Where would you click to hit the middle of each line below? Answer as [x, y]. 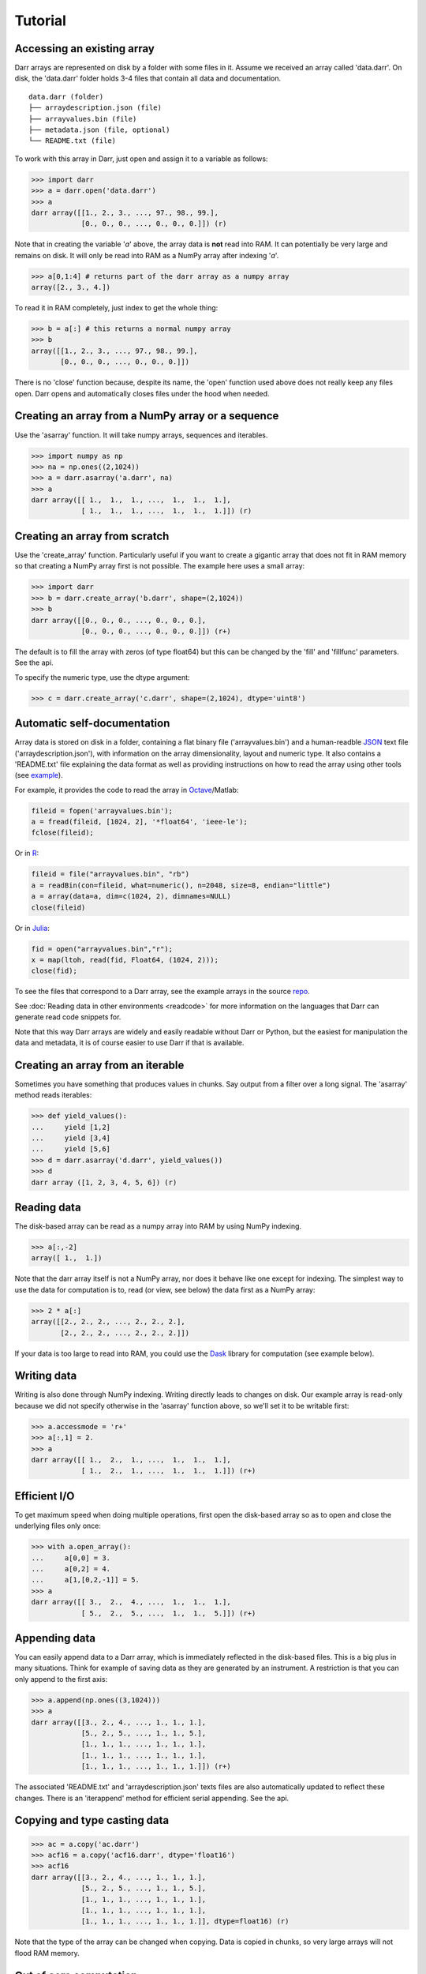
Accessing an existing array [85, 49]
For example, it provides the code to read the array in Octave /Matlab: [127, 790]
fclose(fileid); [63, 833]
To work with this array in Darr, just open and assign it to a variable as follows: [141, 159]
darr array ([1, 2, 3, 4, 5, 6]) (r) [104, 1182]
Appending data [55, 1638]
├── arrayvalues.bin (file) [83, 119]
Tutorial [41, 21]
